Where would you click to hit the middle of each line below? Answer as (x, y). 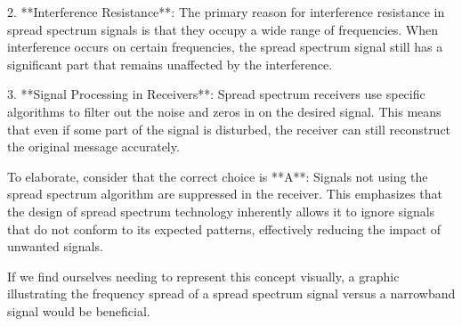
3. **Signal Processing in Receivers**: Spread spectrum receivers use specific (216, 94)
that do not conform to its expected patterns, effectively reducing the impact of (224, 228)
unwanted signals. (55, 246)
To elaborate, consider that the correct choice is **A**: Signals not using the (218, 176)
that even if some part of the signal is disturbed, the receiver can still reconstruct (229, 129)
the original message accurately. (93, 147)
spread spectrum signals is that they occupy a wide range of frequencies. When (223, 29)
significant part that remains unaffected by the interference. (170, 64)
